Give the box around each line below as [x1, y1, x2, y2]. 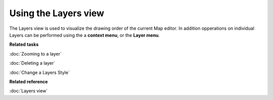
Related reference [9, 78, 48, 84]
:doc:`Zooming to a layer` [9, 51, 62, 57]
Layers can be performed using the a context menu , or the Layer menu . [9, 32, 160, 38]
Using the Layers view [9, 8, 105, 19]
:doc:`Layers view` [9, 88, 48, 94]
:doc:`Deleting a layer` [9, 60, 56, 66]
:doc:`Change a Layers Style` [9, 69, 70, 75]
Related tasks [9, 41, 39, 47]
